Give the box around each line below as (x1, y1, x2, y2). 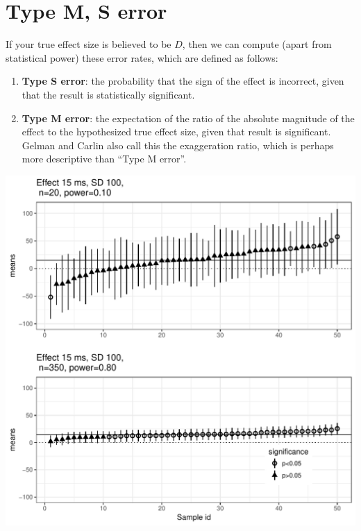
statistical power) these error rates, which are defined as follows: (6, 50, 278, 65)
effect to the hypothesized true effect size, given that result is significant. (22, 124, 331, 139)
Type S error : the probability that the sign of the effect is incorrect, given (22, 74, 344, 88)
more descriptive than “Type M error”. (22, 151, 187, 166)
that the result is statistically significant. (22, 87, 195, 101)
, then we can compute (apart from (182, 37, 332, 51)
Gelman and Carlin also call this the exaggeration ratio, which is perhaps (22, 137, 334, 152)
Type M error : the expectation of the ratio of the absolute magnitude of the (22, 110, 355, 125)
